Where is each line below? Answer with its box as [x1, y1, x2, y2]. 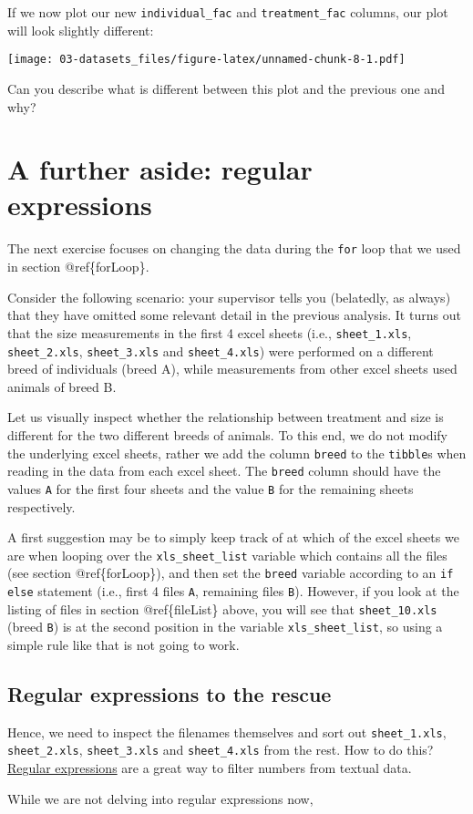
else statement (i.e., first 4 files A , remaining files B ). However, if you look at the [7, 582, 459, 600]
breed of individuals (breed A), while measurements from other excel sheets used [7, 359, 458, 378]
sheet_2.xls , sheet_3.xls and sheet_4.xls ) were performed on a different [7, 341, 434, 360]
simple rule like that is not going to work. [7, 634, 240, 654]
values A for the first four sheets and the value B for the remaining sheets [7, 479, 414, 498]
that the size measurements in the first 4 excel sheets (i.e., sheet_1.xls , [7, 323, 412, 342]
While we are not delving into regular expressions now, [7, 788, 314, 808]
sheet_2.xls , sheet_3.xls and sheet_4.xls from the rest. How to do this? [7, 740, 434, 759]
